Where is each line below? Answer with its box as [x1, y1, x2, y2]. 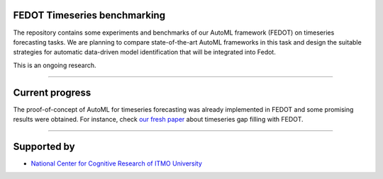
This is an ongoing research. [13, 61, 96, 69]
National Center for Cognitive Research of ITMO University [30, 159, 202, 168]
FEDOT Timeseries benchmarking [13, 9, 166, 21]
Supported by [13, 140, 75, 152]
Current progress [13, 86, 91, 98]
